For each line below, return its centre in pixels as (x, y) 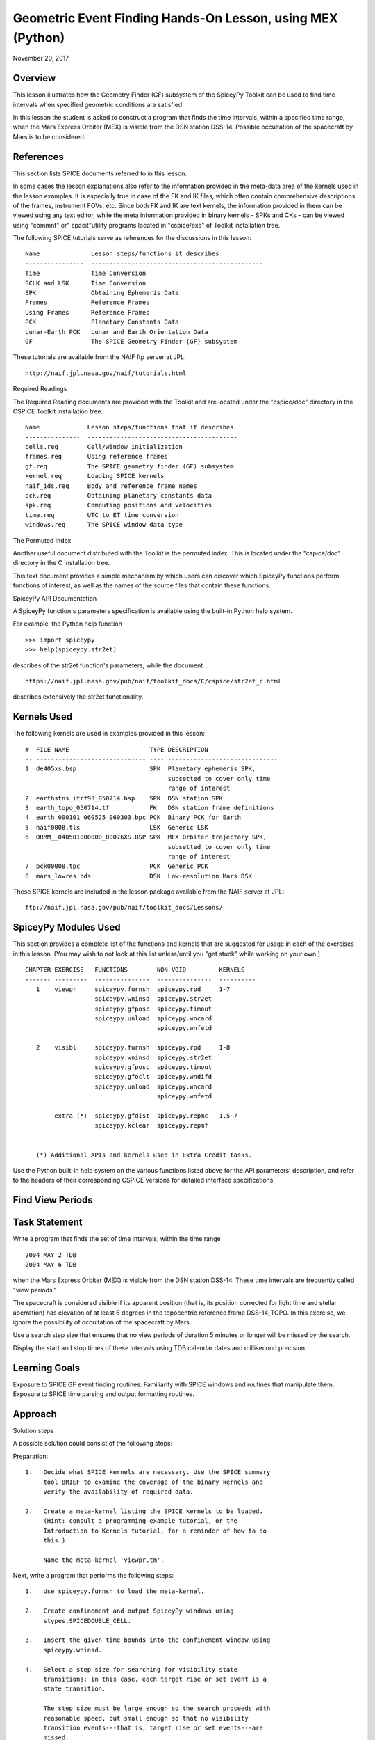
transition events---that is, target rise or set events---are (153, 1727)
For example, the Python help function (68, 624)
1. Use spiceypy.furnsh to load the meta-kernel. (115, 1591)
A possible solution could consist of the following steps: (93, 1444)
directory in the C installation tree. (61, 563)
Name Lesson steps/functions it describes (122, 254)
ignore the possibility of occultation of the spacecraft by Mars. (102, 1322)
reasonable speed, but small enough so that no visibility (146, 1718)
